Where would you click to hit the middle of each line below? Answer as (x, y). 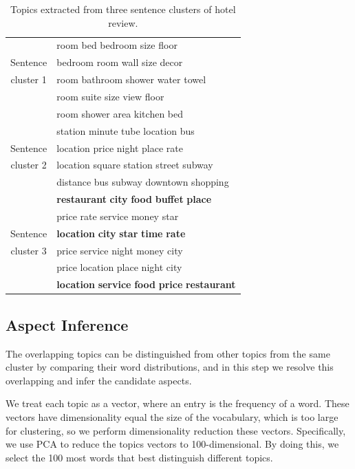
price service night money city (120, 250)
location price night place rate (120, 148)
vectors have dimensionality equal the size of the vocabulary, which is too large (172, 416)
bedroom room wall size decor (120, 62)
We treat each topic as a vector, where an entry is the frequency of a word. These (177, 403)
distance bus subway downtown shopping (143, 182)
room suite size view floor (110, 96)
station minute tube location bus (126, 130)
